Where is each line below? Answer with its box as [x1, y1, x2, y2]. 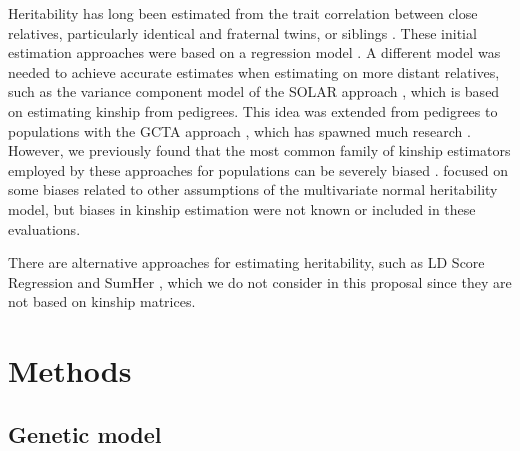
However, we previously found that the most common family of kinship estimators [8, 140, 511, 161]
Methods [8, 350, 132, 391]
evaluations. [8, 218, 81, 239]
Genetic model [8, 418, 162, 449]
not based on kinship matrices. [8, 291, 196, 312]
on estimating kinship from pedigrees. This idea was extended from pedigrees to [8, 100, 498, 121]
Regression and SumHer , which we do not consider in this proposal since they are [8, 271, 512, 292]
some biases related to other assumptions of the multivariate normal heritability [8, 179, 498, 200]
